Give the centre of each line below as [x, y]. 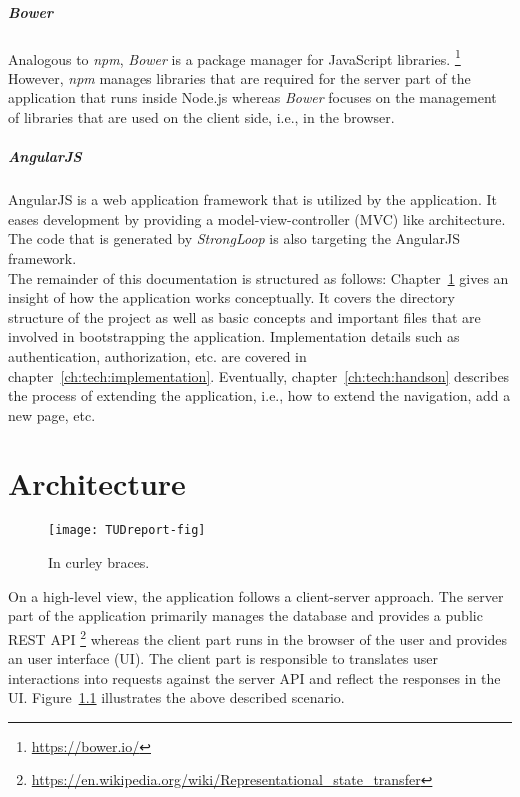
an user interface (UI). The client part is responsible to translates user [223, 658]
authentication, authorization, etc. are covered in [157, 355]
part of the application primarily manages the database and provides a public [245, 615]
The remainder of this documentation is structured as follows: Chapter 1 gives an [258, 277]
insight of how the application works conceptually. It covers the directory [231, 297]
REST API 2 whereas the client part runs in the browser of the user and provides [258, 637]
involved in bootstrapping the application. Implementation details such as [234, 336]
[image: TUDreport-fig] [127, 530]
